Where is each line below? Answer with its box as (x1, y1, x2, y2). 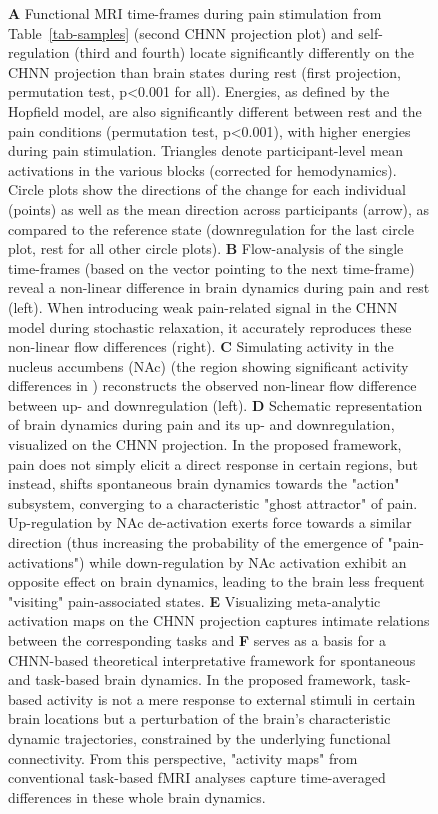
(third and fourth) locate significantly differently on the (74, 42, 414, 63)
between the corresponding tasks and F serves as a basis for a (8, 630, 386, 650)
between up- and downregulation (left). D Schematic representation (8, 394, 423, 415)
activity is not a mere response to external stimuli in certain (46, 688, 416, 709)
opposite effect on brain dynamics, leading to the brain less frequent (8, 571, 425, 592)
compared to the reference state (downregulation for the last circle (8, 218, 414, 239)
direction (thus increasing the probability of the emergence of (8, 532, 383, 553)
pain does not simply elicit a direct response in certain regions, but (8, 453, 419, 474)
